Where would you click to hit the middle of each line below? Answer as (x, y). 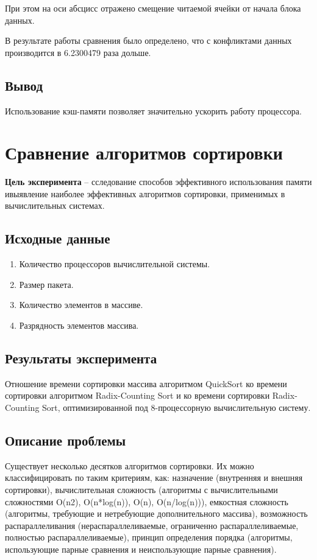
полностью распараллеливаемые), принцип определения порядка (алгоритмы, (149, 537)
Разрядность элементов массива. (79, 325)
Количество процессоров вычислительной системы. (115, 264)
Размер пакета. (46, 284)
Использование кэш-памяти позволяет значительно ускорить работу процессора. (153, 110)
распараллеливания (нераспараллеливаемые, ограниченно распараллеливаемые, (152, 525)
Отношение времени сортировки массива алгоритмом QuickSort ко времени (146, 383)
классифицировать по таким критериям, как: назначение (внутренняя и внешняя (154, 478)
